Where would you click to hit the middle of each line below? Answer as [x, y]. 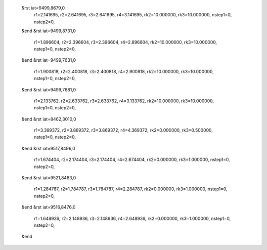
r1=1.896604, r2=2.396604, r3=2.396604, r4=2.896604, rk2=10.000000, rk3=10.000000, [125, 42]
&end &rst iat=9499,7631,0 [49, 60]
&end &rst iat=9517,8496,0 [48, 148]
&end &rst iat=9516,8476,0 [48, 207]
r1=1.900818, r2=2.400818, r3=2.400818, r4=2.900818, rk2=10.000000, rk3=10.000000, [124, 71]
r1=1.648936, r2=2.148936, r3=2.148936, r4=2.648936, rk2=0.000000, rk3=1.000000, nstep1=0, [132, 218]
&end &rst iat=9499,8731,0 [49, 31]
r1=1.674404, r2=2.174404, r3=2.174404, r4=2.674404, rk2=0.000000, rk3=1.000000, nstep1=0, [132, 160]
